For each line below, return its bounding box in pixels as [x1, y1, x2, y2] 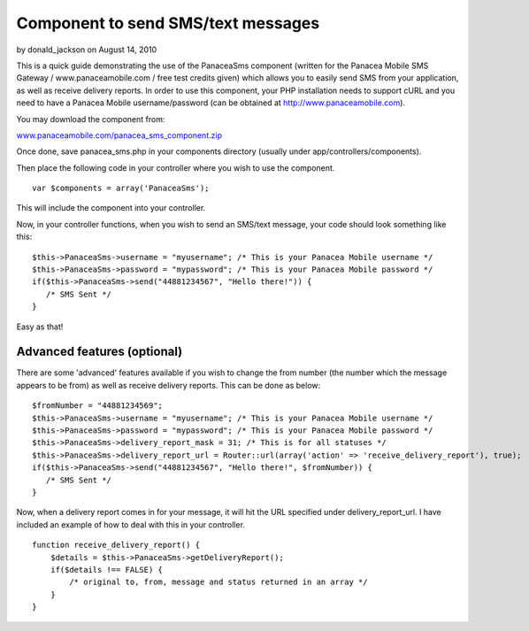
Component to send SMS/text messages [16, 13, 320, 33]
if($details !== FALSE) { [50, 565, 164, 574]
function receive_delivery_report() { [32, 540, 201, 550]
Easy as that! [16, 321, 64, 332]
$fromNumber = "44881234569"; [32, 401, 164, 411]
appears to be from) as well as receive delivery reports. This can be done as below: [16, 380, 321, 390]
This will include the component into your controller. [16, 203, 206, 213]
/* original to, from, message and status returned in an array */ [69, 577, 368, 588]
